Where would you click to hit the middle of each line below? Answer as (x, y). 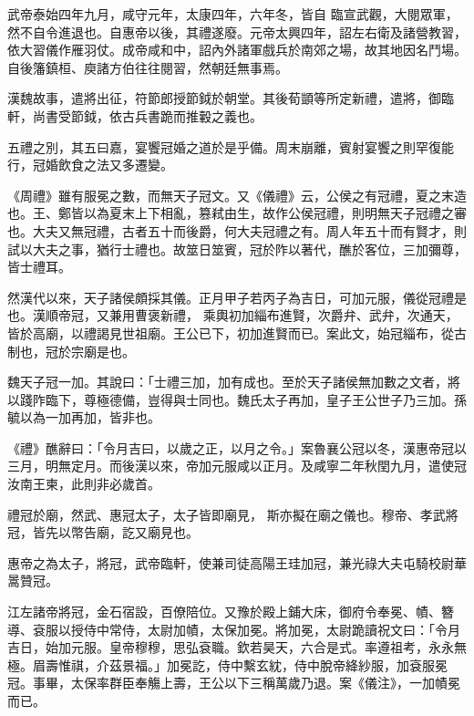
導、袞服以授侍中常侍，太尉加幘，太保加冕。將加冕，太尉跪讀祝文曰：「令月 (234, 629)
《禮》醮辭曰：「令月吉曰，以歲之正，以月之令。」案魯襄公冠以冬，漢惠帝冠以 (237, 447)
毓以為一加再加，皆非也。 (84, 417)
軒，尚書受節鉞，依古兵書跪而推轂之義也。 (135, 115)
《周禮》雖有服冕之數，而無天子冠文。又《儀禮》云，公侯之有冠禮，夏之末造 (237, 195)
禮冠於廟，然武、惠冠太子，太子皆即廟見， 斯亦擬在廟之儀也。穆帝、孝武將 (233, 514)
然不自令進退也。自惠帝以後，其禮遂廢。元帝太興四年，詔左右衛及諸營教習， (237, 31)
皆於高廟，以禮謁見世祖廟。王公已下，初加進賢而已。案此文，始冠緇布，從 (231, 332)
